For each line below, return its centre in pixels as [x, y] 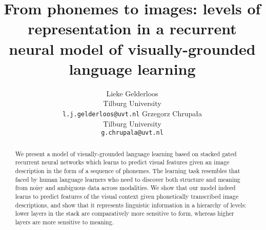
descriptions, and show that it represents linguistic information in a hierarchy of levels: [131, 205]
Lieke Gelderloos [132, 93]
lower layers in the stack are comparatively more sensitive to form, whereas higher [125, 213]
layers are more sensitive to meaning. [64, 222]
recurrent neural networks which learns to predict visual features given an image [122, 162]
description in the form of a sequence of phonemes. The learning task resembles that [128, 170]
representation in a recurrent [132, 28]
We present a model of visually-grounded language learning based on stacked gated [126, 153]
